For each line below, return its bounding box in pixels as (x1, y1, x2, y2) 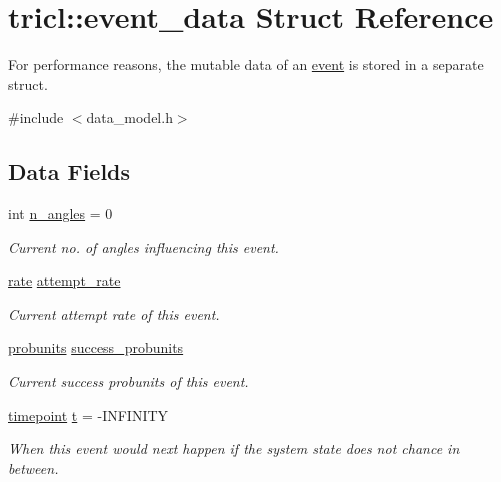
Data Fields (8, 156, 131, 187)
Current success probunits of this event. (8, 371, 249, 392)
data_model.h (86, 107, 173, 128)
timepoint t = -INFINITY (8, 404, 169, 425)
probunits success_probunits (8, 337, 184, 358)
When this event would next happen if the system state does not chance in (8, 438, 460, 459)
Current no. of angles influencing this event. (8, 236, 279, 257)
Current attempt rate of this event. (8, 303, 220, 324)
